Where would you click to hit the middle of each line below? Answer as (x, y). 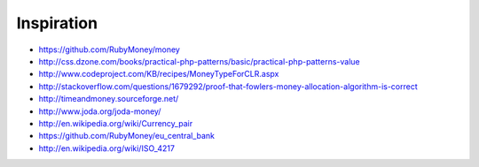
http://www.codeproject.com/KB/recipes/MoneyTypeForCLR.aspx (159, 74)
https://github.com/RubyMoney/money (110, 49)
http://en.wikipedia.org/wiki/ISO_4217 (106, 148)
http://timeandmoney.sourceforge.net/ (109, 99)
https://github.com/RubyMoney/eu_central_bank (127, 136)
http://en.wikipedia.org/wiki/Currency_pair (116, 123)
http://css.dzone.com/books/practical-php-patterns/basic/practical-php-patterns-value (199, 61)
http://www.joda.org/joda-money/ (100, 111)
